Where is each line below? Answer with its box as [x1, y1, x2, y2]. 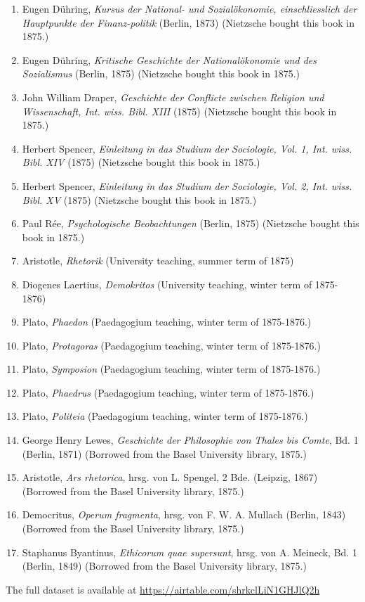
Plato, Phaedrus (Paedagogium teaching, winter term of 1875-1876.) [22, 385, 314, 399]
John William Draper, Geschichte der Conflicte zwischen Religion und [22, 89, 324, 104]
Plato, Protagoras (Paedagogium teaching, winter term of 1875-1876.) [22, 338, 321, 352]
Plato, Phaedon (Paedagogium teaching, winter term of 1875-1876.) [22, 314, 312, 329]
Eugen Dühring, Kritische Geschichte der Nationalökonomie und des [22, 52, 317, 67]
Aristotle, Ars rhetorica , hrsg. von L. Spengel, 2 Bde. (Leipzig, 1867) [22, 470, 318, 485]
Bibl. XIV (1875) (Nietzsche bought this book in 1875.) [22, 155, 260, 169]
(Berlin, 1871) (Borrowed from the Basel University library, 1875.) [22, 446, 307, 461]
